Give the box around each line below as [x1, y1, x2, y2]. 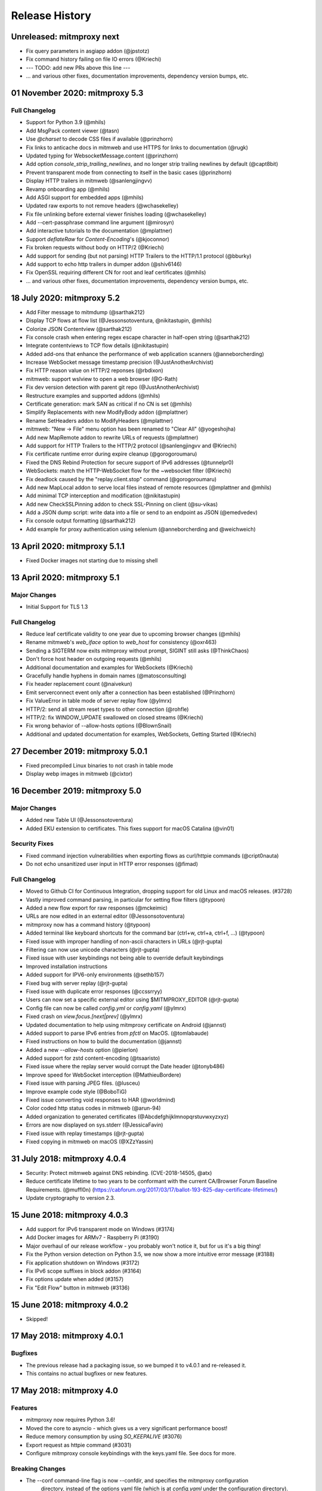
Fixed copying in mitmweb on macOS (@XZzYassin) [26, 1138, 154, 1145]
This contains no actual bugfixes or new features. [26, 1370, 148, 1377]
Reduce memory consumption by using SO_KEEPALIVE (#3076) [26, 1433, 182, 1440]
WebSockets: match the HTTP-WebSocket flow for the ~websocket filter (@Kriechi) [26, 467, 232, 474]
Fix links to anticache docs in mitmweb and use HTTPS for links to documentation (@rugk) [26, 144, 249, 151]
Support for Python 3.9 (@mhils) [26, 119, 106, 126]
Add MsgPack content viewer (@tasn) [26, 127, 119, 134]
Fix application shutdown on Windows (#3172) [26, 1259, 140, 1266]
